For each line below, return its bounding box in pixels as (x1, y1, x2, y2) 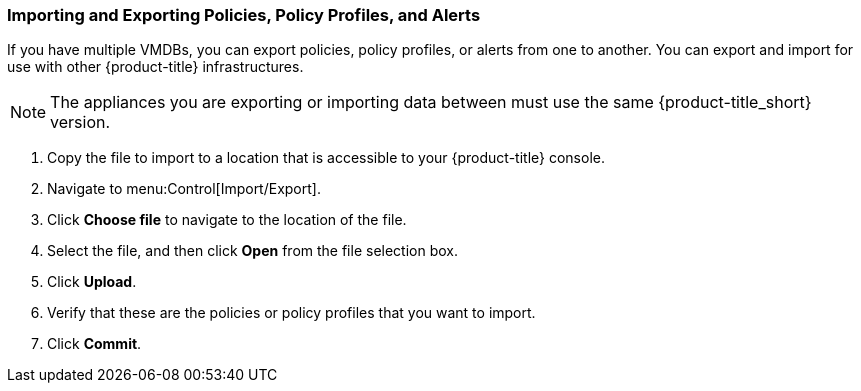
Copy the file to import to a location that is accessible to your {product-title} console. (47, 149, 605, 167)
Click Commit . (47, 335, 142, 353)
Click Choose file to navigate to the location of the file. (47, 211, 407, 229)
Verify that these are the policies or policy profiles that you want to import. (47, 304, 536, 322)
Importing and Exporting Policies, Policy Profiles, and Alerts (7, 5, 481, 25)
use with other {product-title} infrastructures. (7, 58, 304, 76)
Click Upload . (47, 273, 137, 291)
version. (50, 112, 111, 133)
